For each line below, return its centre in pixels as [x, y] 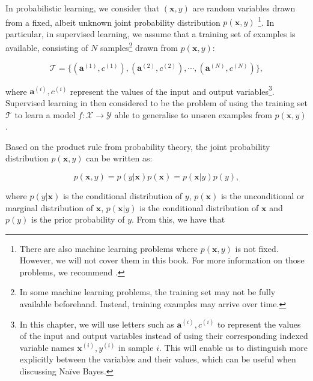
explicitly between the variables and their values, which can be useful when [158, 359]
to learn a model [45, 114]
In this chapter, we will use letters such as [97, 324]
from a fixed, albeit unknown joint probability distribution [113, 22]
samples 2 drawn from [139, 47]
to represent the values [259, 324]
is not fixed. [257, 248]
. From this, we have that [178, 219]
